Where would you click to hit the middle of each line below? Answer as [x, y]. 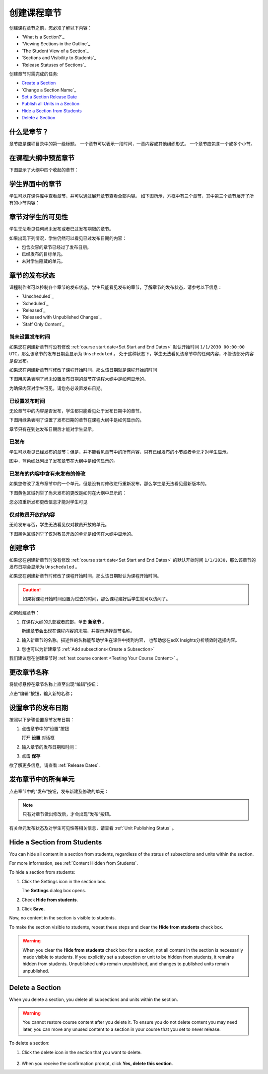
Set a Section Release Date [49, 97]
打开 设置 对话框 [38, 738]
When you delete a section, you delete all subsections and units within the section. [94, 999]
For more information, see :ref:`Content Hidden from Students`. [74, 863]
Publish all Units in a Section [50, 104]
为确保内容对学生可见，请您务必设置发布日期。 [57, 388]
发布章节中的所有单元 [42, 780]
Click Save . [33, 909]
